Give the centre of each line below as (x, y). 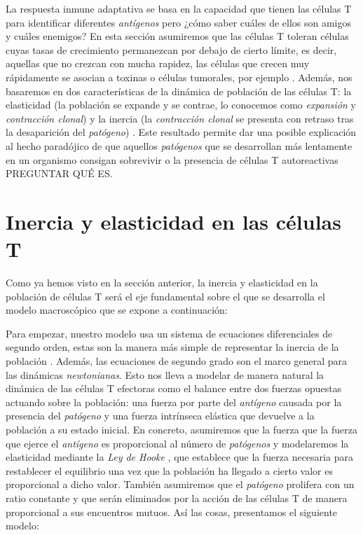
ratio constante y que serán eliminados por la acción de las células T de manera (177, 498)
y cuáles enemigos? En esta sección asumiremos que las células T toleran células (177, 36)
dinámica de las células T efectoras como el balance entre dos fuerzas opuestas (174, 388)
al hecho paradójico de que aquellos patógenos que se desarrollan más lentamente (179, 145)
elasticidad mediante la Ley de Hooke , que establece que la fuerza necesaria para (179, 457)
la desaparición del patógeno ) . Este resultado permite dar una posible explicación (181, 132)
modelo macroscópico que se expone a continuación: (117, 310)
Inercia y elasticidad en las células (173, 221)
